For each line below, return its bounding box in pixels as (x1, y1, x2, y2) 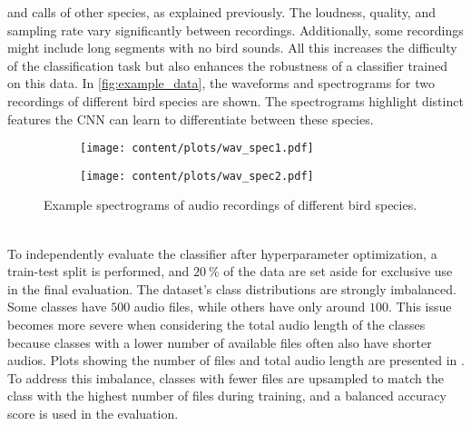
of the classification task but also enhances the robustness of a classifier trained (7, 55, 448, 74)
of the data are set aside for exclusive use (223, 262, 453, 281)
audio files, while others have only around (133, 297, 366, 316)
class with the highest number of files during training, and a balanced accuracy (7, 386, 446, 405)
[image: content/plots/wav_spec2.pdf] (80, 169, 314, 183)
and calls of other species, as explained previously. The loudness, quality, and (7, 3, 436, 21)
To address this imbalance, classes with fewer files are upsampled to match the (7, 368, 444, 387)
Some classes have (7, 297, 107, 316)
